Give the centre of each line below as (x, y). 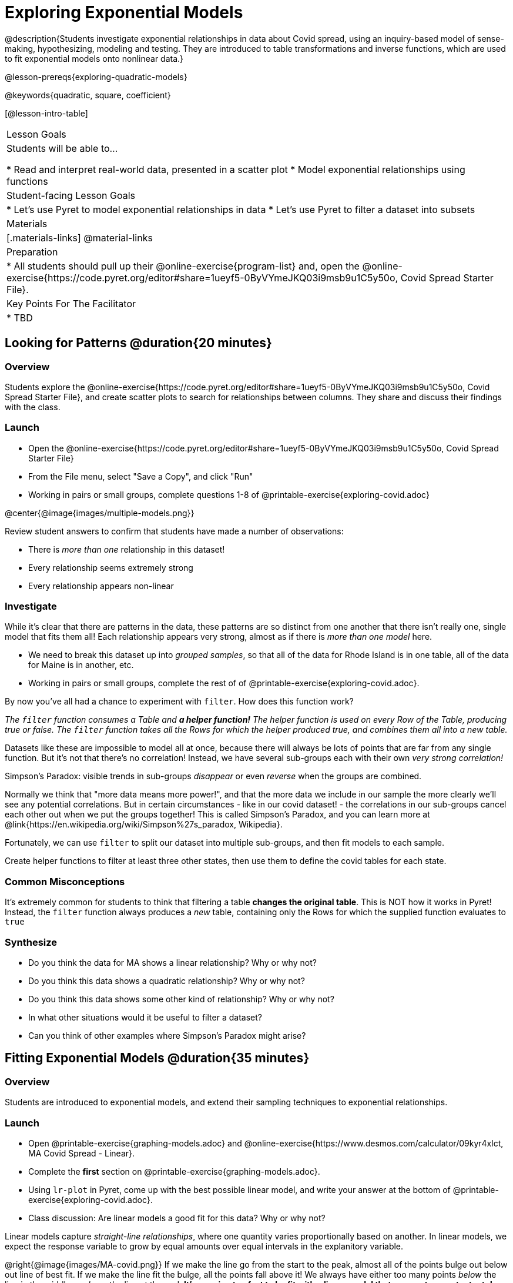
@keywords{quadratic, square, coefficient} (88, 95)
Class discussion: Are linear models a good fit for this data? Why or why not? (177, 1218)
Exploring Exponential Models (124, 12)
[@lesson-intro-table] (46, 113)
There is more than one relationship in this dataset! (127, 549)
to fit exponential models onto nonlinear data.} (94, 58)
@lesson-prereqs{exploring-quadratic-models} (96, 77)
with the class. (33, 407)
